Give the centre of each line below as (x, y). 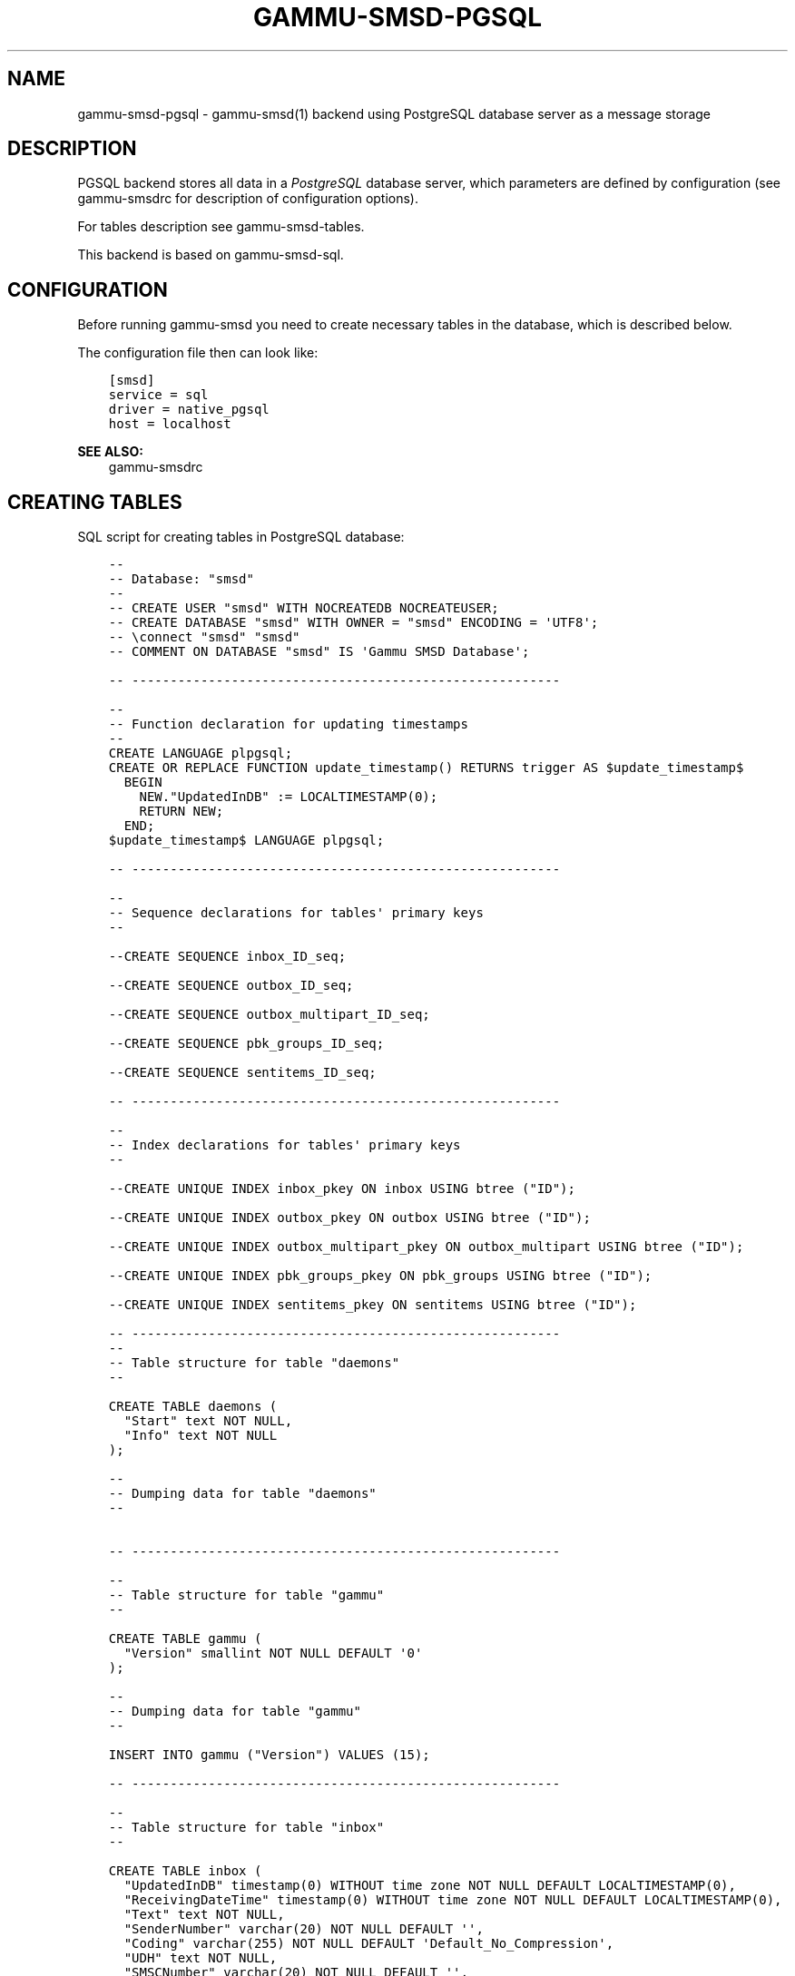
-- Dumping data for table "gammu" (235, 1712)
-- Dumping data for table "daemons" (242, 1494)
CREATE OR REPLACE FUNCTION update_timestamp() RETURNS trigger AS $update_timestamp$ (426, 768)
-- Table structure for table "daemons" (254, 1363)
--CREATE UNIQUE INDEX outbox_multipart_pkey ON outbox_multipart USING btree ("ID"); (426, 1247)
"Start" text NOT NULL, (208, 1421)
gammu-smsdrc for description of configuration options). (248, 199)
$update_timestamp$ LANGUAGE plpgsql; (246, 841)
